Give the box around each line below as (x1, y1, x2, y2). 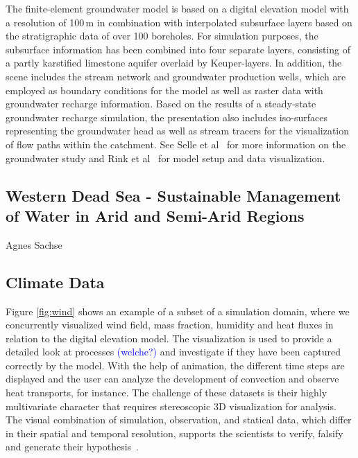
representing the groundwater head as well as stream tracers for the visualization (6, 123, 350, 138)
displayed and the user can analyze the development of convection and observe (6, 371, 339, 386)
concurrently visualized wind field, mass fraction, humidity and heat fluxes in (6, 317, 334, 332)
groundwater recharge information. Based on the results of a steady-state (6, 96, 316, 111)
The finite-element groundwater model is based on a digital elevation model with (6, 1, 349, 15)
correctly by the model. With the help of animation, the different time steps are (6, 358, 345, 372)
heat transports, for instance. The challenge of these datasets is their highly (6, 385, 327, 400)
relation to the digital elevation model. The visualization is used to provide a (6, 331, 332, 345)
